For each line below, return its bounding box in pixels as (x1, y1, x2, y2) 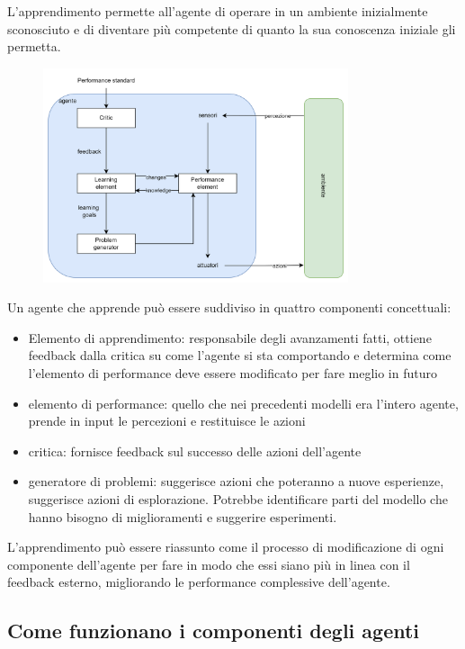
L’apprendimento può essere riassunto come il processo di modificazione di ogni (7, 537, 444, 556)
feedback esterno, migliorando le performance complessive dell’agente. (7, 572, 390, 591)
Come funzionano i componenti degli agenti (7, 617, 420, 644)
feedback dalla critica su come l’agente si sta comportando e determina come (28, 346, 452, 365)
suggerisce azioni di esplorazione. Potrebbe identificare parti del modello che (28, 489, 448, 508)
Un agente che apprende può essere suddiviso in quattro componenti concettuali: (7, 298, 452, 317)
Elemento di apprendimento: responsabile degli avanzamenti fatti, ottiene (28, 328, 432, 347)
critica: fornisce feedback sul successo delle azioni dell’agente (28, 441, 362, 460)
